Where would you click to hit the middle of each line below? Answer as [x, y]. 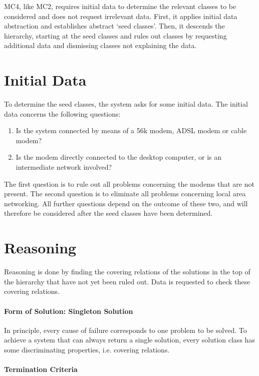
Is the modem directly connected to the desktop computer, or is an [118, 157]
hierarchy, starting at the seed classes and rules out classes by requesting [115, 35]
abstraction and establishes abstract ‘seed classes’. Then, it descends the [114, 26]
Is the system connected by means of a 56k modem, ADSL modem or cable [131, 130]
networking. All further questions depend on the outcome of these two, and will [126, 203]
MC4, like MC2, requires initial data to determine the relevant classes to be [120, 6]
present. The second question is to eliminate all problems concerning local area [125, 194]
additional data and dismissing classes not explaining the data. [100, 45]
